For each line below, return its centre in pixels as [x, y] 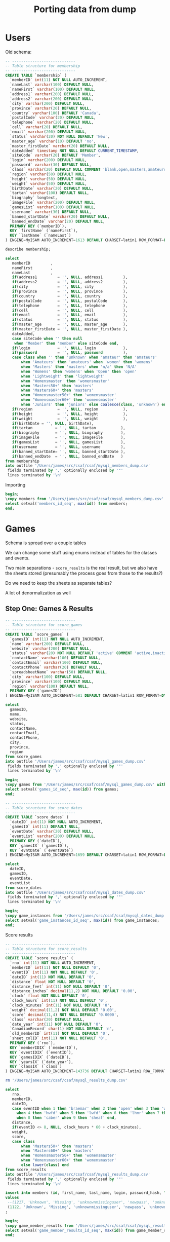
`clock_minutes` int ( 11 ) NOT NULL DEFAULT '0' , [61, 1005]
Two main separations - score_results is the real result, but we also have [81, 568]
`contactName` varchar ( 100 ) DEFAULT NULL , [55, 658]
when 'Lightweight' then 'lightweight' [63, 376]
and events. [17, 558]
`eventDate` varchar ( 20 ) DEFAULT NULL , [52, 832]
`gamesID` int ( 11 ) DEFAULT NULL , [45, 827]
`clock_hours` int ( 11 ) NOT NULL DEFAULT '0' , [59, 1001]
